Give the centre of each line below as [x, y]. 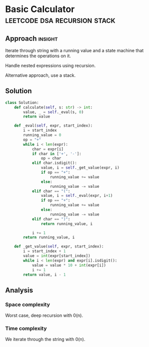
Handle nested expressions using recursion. [50, 66]
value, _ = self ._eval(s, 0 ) [53, 112]
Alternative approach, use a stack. [40, 75]
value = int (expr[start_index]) [57, 256]
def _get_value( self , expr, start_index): [59, 247]
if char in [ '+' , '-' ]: [56, 154]
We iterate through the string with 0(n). [45, 339]
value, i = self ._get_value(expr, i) [80, 168]
